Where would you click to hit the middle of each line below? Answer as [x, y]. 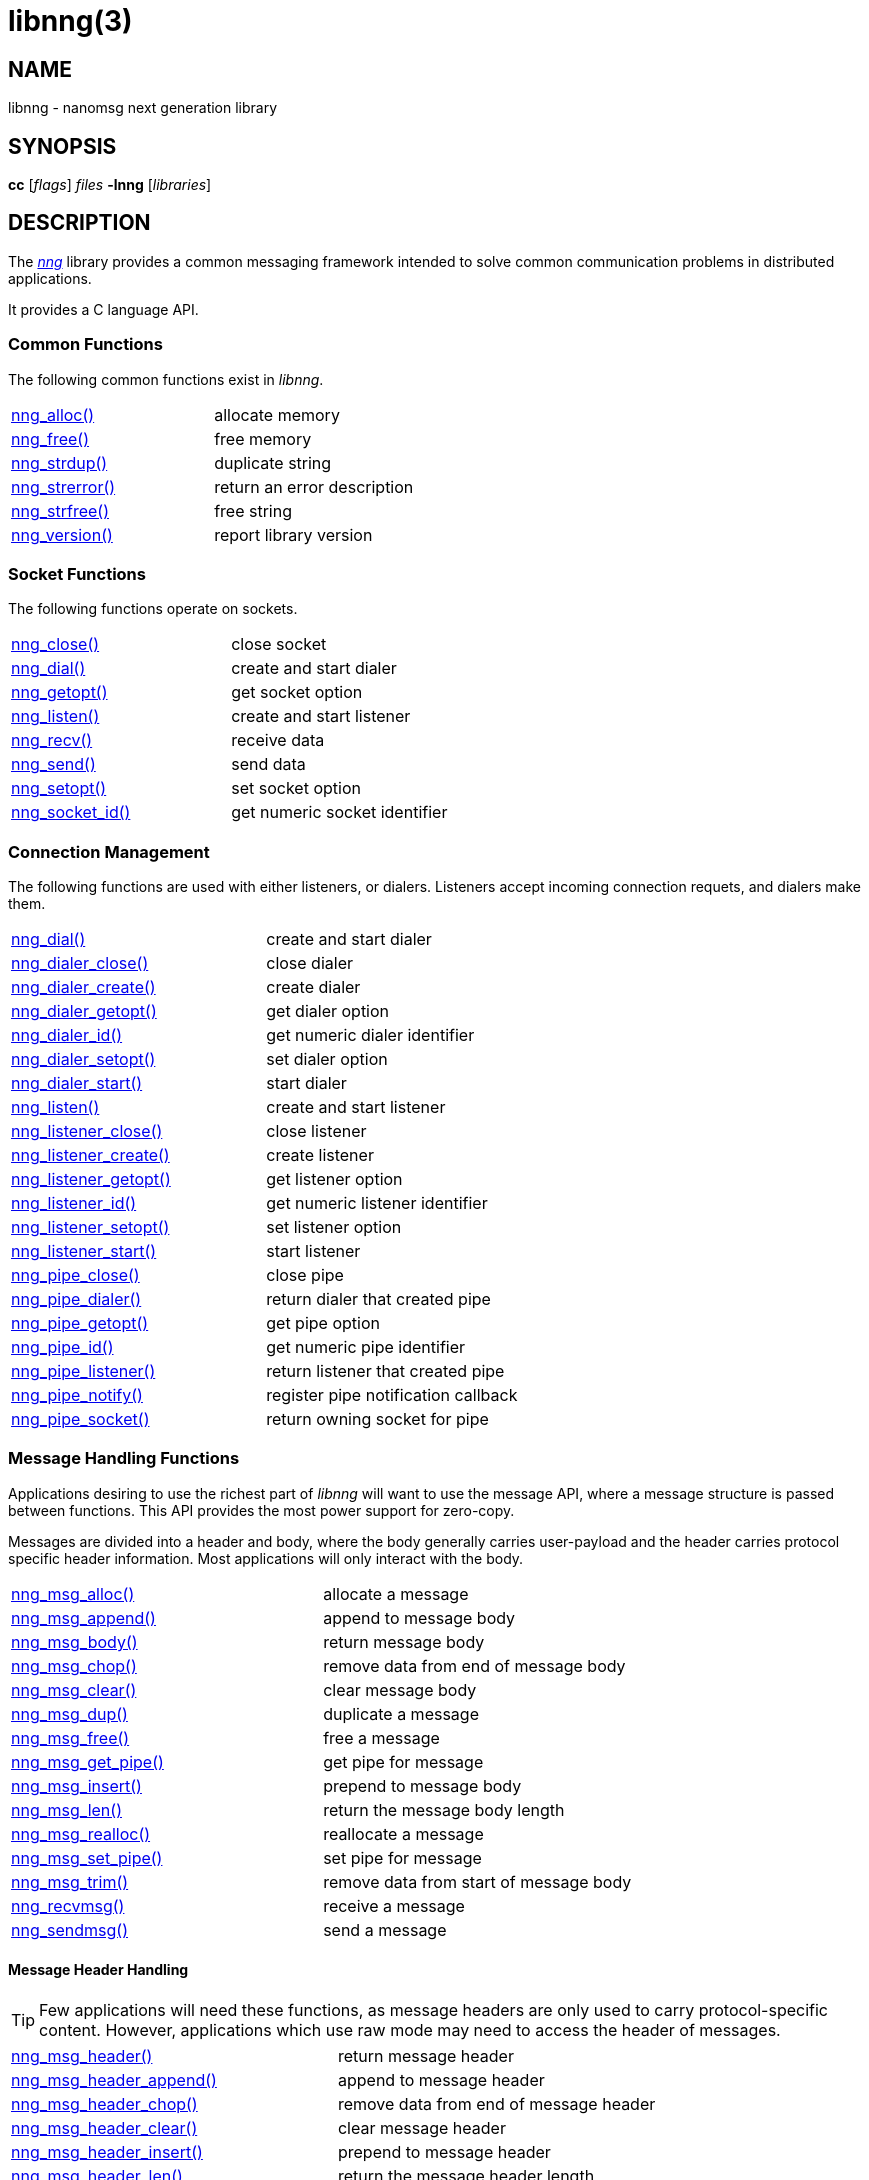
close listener [316, 1131]
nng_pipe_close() [75, 1275]
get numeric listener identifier [377, 1203]
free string [253, 510]
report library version [293, 534]
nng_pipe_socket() [80, 1419]
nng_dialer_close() [80, 963]
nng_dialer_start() [77, 1083]
